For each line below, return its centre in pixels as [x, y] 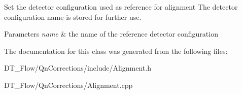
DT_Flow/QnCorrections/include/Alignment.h [78, 68]
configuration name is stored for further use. [73, 17]
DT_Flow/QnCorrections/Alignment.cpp [68, 85]
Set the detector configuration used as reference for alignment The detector [121, 7]
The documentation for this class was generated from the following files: [116, 51]
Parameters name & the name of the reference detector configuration [111, 34]
